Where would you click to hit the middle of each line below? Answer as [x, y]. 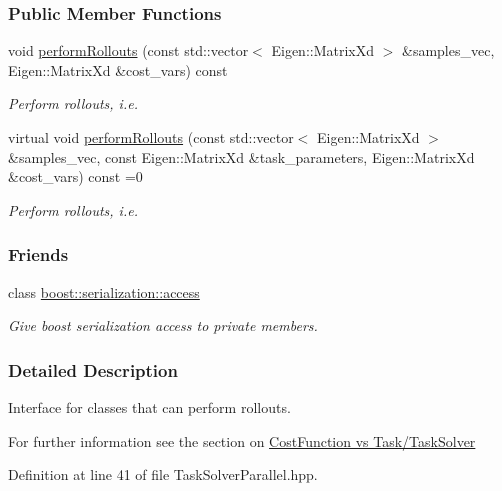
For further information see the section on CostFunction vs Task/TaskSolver [242, 440]
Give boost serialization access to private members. [163, 325]
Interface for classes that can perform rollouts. [149, 407]
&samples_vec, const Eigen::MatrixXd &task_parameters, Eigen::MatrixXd [241, 156]
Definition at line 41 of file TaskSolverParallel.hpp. [163, 474]
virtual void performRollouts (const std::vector [151, 137]
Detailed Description [93, 369]
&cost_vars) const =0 [75, 176]
